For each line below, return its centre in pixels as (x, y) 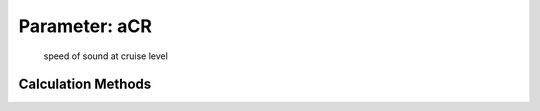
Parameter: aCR (85, 26)
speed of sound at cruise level (106, 56)
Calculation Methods (85, 84)
